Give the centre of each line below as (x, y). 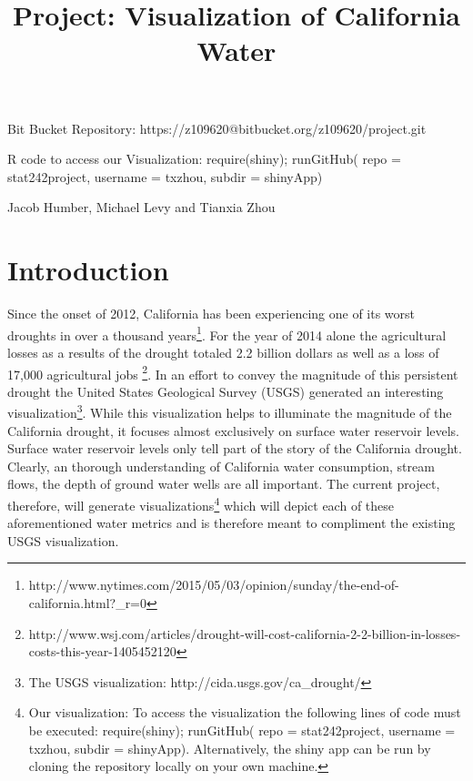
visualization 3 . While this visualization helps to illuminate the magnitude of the (230, 411)
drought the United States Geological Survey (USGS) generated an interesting (226, 391)
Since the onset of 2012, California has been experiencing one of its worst (211, 314)
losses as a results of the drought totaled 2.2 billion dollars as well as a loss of (223, 352)
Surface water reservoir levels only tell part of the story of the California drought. (235, 448)
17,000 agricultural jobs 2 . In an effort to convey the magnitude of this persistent (233, 372)
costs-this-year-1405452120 (102, 651)
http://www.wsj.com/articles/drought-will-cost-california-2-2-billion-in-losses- (245, 633)
